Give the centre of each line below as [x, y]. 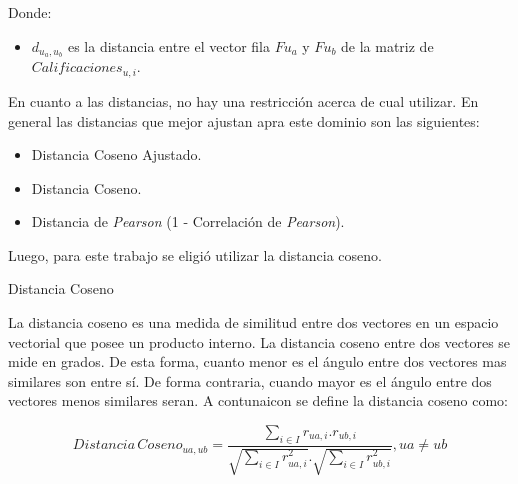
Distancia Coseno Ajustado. [116, 154]
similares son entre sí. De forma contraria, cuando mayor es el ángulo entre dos [250, 380]
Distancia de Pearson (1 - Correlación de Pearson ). [188, 221]
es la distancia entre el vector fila [168, 45]
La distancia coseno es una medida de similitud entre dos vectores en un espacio [253, 322]
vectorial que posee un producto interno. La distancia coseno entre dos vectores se [259, 341]
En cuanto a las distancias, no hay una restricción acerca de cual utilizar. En [243, 100]
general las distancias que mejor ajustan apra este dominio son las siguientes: [244, 120]
